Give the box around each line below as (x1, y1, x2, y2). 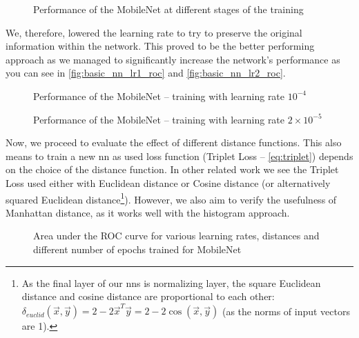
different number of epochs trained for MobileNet (33, 241, 242, 256)
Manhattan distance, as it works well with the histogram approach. (6, 205, 290, 219)
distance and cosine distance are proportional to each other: (21, 289, 275, 304)
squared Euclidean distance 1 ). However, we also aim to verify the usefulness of (6, 190, 337, 206)
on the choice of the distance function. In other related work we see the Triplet (6, 162, 339, 177)
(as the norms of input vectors (222, 304, 350, 318)
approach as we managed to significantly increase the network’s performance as (6, 52, 340, 66)
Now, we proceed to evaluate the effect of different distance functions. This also (6, 135, 342, 150)
